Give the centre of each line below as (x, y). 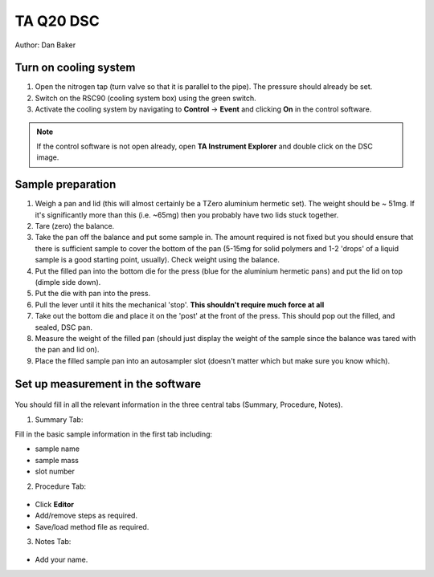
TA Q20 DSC (57, 21)
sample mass (57, 460)
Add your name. (61, 560)
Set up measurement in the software (108, 384)
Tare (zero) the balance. (75, 226)
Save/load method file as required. (92, 526)
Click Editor (55, 504)
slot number (55, 471)
